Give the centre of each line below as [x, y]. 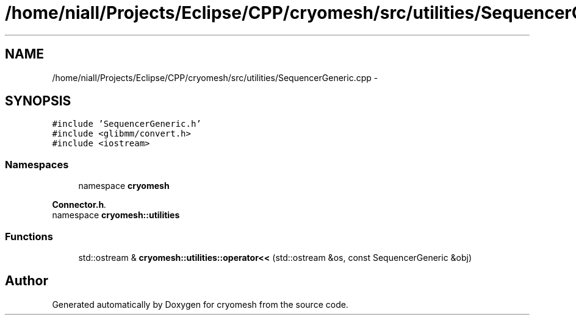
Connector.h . [79, 205]
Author [27, 281]
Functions [29, 236]
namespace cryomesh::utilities [116, 215]
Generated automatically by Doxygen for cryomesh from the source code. [200, 304]
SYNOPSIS [38, 101]
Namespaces [37, 164]
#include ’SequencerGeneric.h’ [127, 124]
